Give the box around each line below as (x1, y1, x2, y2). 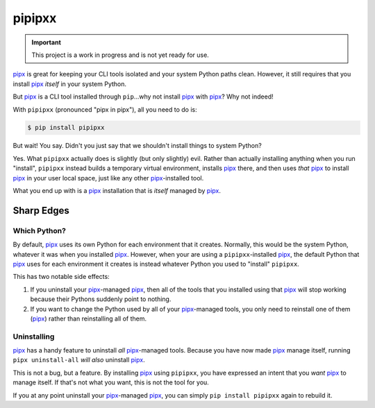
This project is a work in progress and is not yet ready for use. (31, 51, 210, 59)
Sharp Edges (12, 205, 69, 216)
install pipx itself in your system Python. (12, 80, 127, 88)
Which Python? (12, 226, 66, 235)
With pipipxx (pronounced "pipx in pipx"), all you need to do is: (12, 105, 197, 114)
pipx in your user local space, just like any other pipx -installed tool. (12, 173, 204, 182)
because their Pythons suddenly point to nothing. (30, 295, 172, 303)
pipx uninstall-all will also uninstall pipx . (12, 356, 145, 364)
